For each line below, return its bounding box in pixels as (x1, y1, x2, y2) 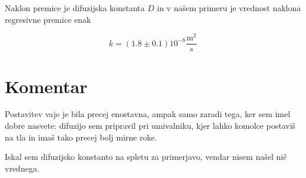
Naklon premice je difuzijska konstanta (5, 2, 145, 13)
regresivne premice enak (5, 13, 91, 25)
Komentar (5, 74, 88, 98)
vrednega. (5, 162, 39, 174)
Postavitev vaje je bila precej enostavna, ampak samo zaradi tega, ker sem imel (5, 108, 291, 120)
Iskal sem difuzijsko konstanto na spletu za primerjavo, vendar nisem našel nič (5, 150, 287, 163)
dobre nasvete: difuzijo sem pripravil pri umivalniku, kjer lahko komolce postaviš (5, 119, 296, 132)
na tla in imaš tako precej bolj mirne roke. (5, 131, 157, 143)
